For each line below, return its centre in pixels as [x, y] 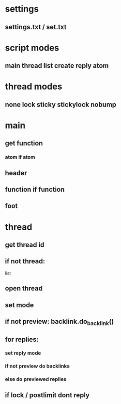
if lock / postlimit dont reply [47, 395]
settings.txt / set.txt [36, 27]
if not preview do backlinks [38, 366]
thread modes [34, 87]
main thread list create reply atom [57, 66]
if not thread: [25, 261]
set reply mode [23, 353]
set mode [19, 305]
